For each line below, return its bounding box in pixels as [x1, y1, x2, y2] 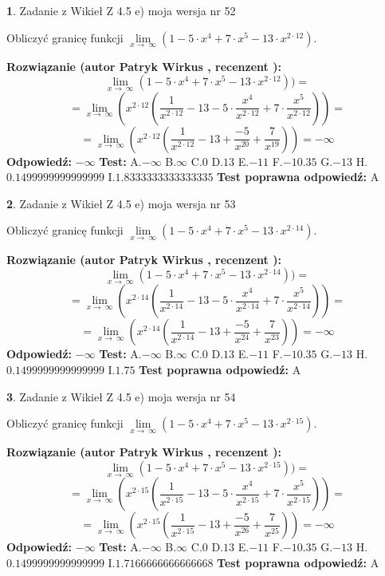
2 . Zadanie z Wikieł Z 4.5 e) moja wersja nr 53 [6, 195, 236, 211]
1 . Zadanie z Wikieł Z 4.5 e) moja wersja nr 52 [6, 2, 236, 18]
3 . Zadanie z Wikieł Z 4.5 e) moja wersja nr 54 [6, 388, 236, 404]
